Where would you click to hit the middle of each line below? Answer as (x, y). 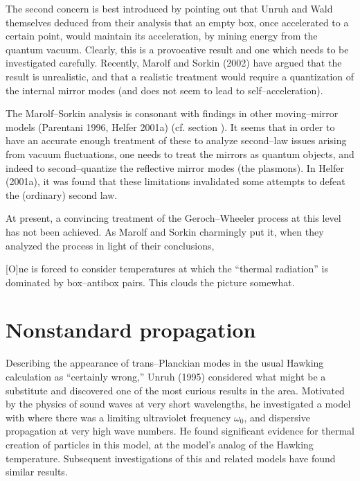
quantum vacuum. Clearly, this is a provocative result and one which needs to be (177, 49)
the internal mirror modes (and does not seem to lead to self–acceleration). (164, 90)
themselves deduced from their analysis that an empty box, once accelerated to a (177, 22)
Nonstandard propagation (131, 330)
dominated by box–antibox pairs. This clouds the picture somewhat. (150, 282)
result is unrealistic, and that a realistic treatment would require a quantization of (180, 76)
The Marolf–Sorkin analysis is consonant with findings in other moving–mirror (172, 113)
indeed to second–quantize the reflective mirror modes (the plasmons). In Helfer (175, 167)
